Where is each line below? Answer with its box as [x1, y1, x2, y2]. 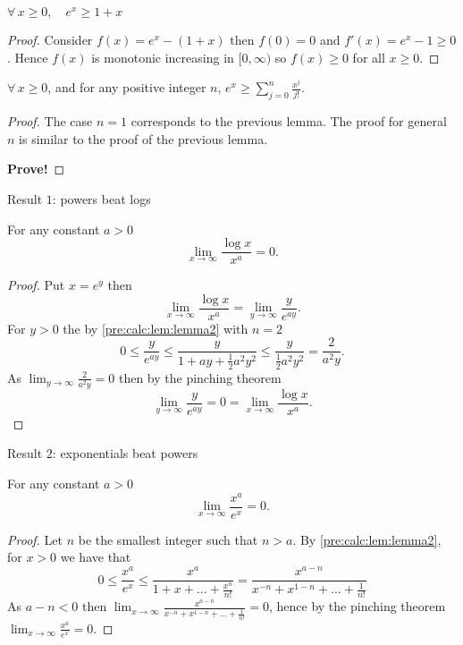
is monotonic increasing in [91, 47, 234, 66]
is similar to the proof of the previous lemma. [19, 129, 268, 148]
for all [352, 47, 385, 66]
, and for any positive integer [47, 78, 206, 97]
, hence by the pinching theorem [268, 597, 446, 615]
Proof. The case [7, 112, 93, 131]
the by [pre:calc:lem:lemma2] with [63, 318, 248, 337]
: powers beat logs [52, 189, 151, 208]
